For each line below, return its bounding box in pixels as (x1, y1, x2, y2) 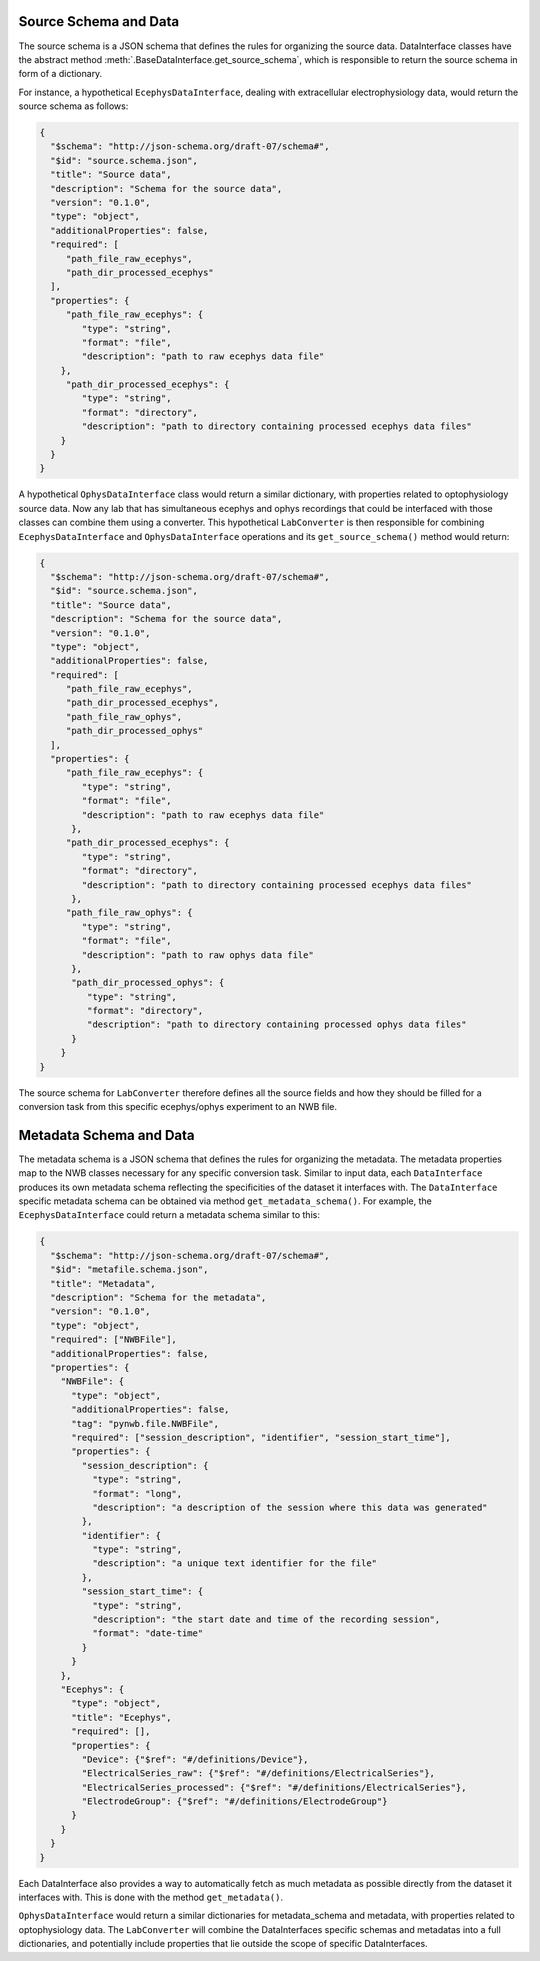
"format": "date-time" (91, 1628, 204, 1639)
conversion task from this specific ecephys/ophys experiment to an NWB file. (18, 1101, 337, 1113)
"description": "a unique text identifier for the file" (91, 1558, 378, 1569)
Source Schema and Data (18, 13, 180, 30)
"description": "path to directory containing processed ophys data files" (86, 1019, 467, 1030)
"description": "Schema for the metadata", (50, 1292, 267, 1304)
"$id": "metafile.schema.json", (50, 1264, 209, 1275)
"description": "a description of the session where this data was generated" (91, 1501, 489, 1513)
